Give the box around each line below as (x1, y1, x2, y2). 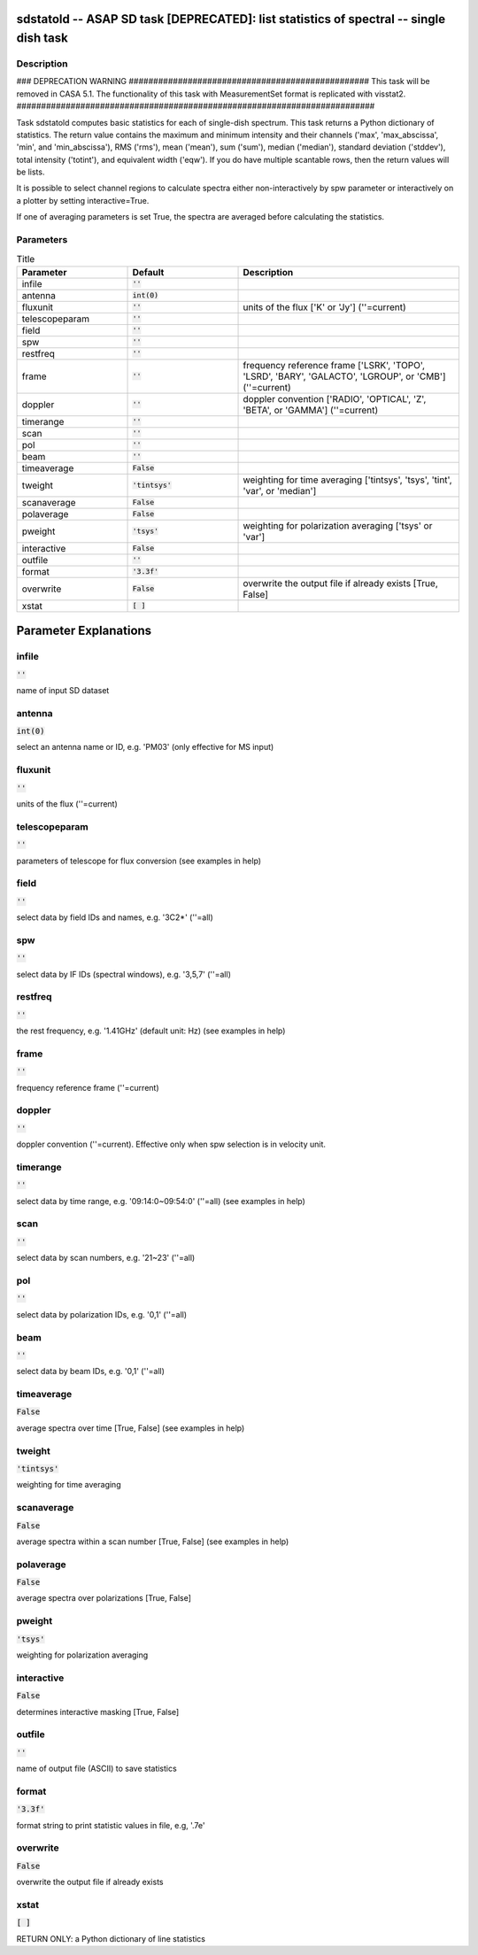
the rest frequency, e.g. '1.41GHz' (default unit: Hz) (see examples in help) (16, 1025, 286, 1036)
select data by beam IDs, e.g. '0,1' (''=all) (16, 1366, 166, 1377)
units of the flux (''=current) (16, 799, 119, 809)
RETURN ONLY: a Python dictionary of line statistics (16, 1933, 205, 1943)
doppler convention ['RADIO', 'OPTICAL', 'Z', (243, 392, 427, 405)
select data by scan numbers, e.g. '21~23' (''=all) (16, 1253, 196, 1263)
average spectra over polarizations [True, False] (16, 1593, 192, 1603)
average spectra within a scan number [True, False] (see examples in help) (16, 1536, 289, 1547)
